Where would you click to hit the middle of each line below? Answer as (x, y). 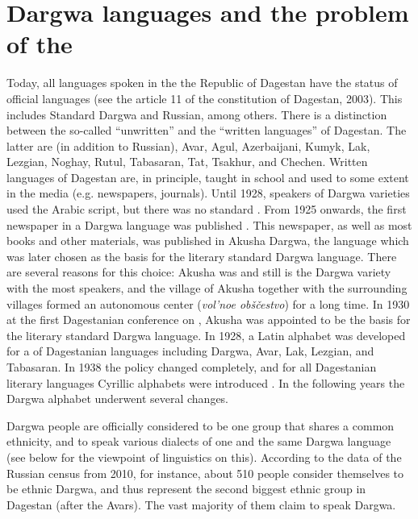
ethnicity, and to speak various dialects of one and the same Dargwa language (199, 441)
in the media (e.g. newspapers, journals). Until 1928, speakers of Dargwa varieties (208, 193)
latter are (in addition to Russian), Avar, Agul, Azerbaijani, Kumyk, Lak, (188, 145)
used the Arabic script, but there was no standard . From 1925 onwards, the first (207, 209)
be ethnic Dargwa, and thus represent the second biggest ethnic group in (186, 489)
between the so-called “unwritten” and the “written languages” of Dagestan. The (207, 130)
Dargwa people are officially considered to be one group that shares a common (201, 425)
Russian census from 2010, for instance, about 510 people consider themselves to (205, 473)
